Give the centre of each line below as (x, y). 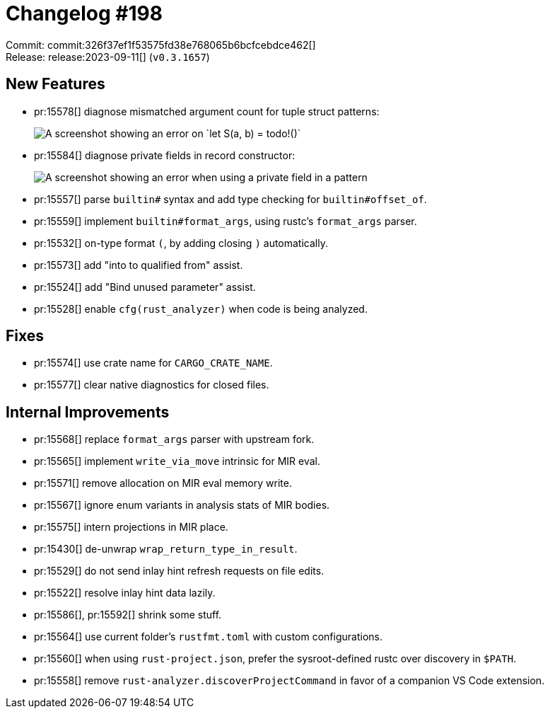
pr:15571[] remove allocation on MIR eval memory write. (163, 483)
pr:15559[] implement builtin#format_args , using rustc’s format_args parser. (226, 221)
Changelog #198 (84, 13)
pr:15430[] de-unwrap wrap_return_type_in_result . (166, 549)
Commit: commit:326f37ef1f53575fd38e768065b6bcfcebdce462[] (161, 45)
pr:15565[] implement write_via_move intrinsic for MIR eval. (177, 461)
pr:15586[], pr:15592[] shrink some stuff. (128, 615)
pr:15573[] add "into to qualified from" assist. (139, 265)
